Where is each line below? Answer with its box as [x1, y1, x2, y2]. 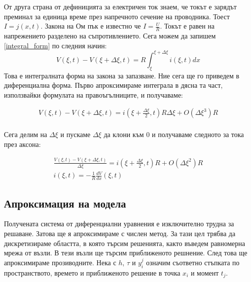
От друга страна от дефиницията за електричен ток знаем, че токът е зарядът [4, 1, 237, 11]
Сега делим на [4, 129, 47, 140]
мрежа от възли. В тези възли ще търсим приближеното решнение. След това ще [4, 247, 248, 258]
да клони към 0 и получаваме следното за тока [104, 129, 244, 140]
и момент [190, 267, 219, 278]
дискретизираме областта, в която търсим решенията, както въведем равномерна [4, 238, 245, 248]
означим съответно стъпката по [146, 257, 240, 267]
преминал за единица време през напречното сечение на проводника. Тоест [4, 11, 230, 21]
